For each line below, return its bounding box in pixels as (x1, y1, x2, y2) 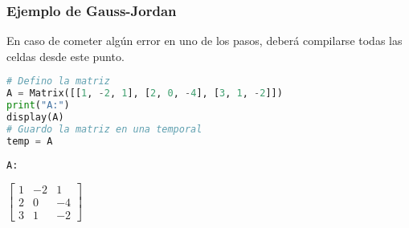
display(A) (6, 112, 64, 124)
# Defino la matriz (6, 75, 110, 88)
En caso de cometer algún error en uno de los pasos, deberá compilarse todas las (6, 32, 403, 49)
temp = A (6, 135, 53, 147)
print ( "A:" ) (6, 100, 70, 112)
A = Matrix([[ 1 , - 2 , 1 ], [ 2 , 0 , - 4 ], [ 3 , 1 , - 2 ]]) (6, 88, 283, 100)
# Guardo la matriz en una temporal (6, 123, 202, 135)
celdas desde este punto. (6, 47, 125, 64)
